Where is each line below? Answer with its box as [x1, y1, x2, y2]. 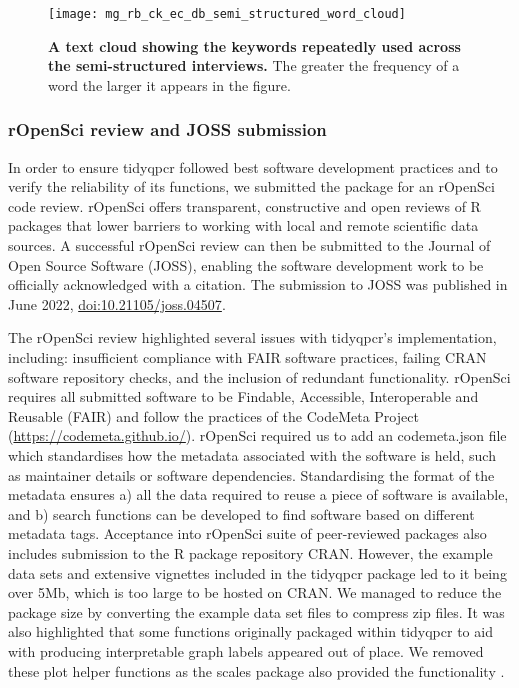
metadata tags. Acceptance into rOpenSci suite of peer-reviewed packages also [8, 523, 487, 544]
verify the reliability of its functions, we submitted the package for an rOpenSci [8, 176, 495, 197]
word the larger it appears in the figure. [48, 74, 291, 95]
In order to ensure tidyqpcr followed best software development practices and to [8, 156, 498, 177]
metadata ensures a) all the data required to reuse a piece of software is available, [8, 484, 509, 505]
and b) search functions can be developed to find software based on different [8, 503, 475, 524]
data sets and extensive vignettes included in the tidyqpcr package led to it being [8, 562, 507, 583]
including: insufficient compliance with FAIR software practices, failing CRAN [8, 347, 487, 367]
